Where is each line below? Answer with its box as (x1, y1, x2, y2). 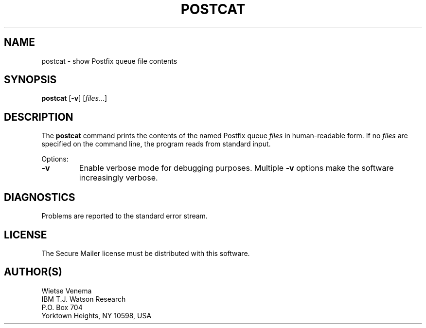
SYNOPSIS (4, 73, 57, 86)
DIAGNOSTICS (4, 191, 75, 203)
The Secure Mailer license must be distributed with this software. (41, 249, 250, 257)
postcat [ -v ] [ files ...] (41, 94, 107, 103)
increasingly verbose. (79, 173, 158, 183)
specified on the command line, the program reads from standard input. (41, 140, 271, 148)
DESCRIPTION (4, 110, 73, 123)
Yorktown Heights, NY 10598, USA (41, 311, 152, 320)
